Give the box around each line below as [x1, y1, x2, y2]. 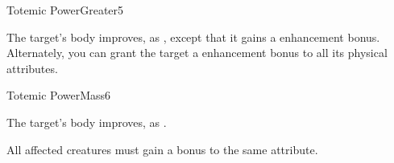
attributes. [6, 59, 58, 76]
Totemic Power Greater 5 [6, 2, 124, 18]
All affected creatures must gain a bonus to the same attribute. [6, 141, 318, 157]
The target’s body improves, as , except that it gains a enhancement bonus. [6, 28, 380, 45]
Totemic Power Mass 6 [6, 87, 111, 104]
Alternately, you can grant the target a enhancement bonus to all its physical [6, 44, 388, 61]
